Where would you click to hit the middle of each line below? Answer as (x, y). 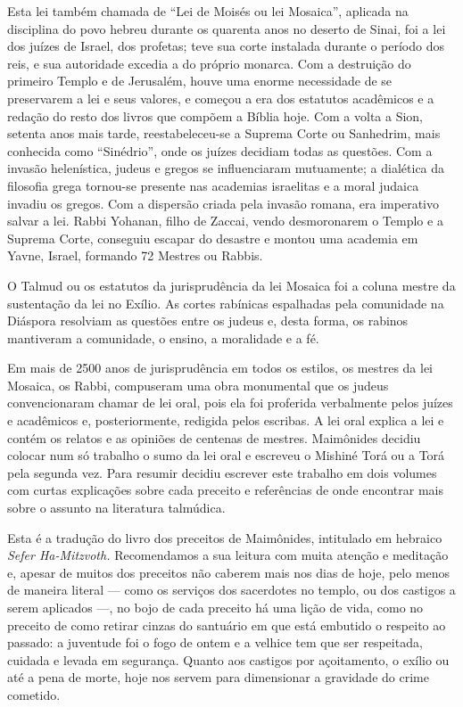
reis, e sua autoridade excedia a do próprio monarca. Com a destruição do (209, 63)
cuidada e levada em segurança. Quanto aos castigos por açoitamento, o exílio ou (228, 659)
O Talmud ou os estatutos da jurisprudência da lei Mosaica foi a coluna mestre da (231, 285)
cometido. (34, 694)
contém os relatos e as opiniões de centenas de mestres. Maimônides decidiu (214, 437)
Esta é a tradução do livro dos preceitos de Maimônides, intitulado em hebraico (225, 537)
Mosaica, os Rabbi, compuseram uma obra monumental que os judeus (198, 385)
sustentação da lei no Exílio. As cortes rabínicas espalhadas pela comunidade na (226, 303)
